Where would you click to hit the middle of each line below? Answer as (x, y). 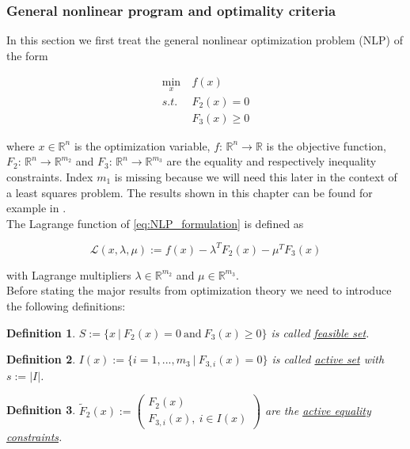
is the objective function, (326, 145)
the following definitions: (66, 305)
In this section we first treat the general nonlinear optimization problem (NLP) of (205, 40)
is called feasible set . (320, 332)
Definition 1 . (41, 332)
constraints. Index (50, 176)
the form (27, 55)
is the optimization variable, (142, 145)
